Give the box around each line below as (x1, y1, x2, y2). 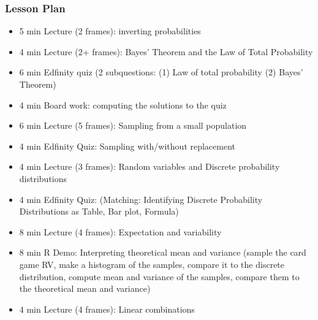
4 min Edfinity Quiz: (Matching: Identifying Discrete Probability (19, 192, 263, 205)
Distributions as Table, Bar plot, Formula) (19, 205, 179, 218)
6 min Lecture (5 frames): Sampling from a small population (19, 119, 247, 132)
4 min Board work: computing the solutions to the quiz (19, 98, 227, 111)
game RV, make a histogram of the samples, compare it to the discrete (19, 257, 285, 270)
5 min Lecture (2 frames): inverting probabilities (19, 25, 201, 37)
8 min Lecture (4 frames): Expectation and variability (19, 225, 222, 238)
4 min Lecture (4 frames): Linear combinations (19, 302, 195, 315)
